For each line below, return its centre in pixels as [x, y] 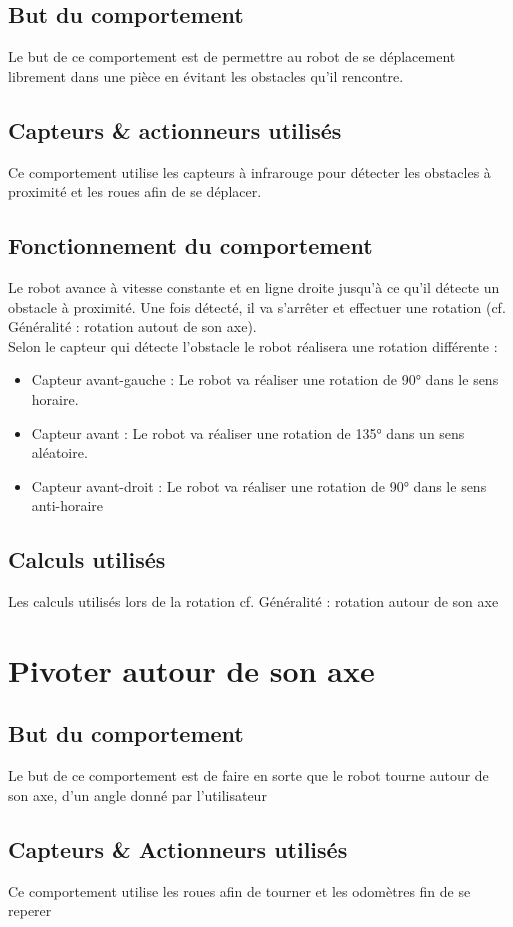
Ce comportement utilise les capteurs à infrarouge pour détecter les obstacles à [249, 171]
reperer [30, 910]
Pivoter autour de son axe [191, 669]
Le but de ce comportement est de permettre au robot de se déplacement [232, 56]
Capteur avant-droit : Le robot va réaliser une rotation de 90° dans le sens [259, 485]
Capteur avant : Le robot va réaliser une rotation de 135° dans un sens [248, 432]
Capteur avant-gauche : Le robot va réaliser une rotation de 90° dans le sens [265, 379]
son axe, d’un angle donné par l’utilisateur [137, 794]
